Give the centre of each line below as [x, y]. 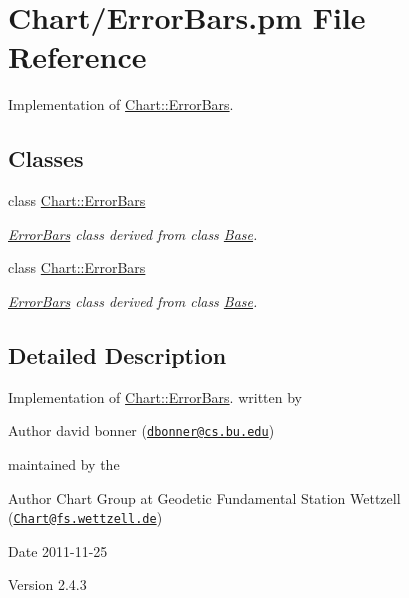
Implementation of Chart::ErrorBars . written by [155, 396]
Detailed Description [117, 354]
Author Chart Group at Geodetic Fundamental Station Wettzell [204, 497]
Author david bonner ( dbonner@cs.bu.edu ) [141, 430]
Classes [46, 158]
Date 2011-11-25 [58, 550]
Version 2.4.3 [47, 584]
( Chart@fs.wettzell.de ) [85, 517]
